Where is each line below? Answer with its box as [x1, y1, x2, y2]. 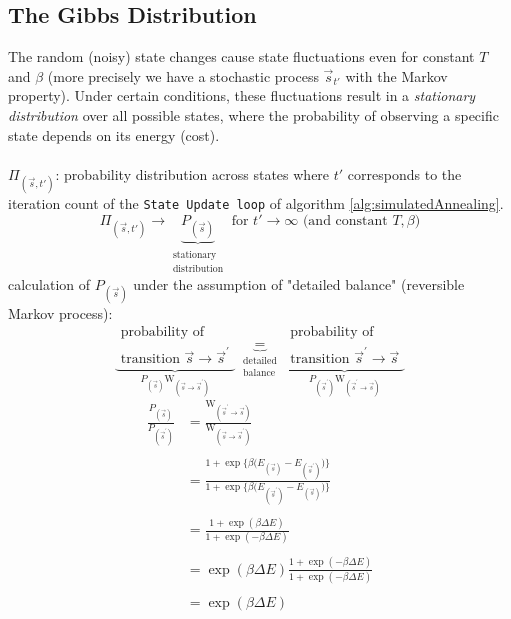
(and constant [302, 213, 388, 228]
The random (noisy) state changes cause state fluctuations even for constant [8, 46, 475, 67]
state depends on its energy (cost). [8, 124, 220, 145]
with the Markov [345, 65, 448, 86]
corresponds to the [347, 163, 462, 184]
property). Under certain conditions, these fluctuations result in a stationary [8, 85, 476, 106]
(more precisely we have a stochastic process [47, 65, 319, 86]
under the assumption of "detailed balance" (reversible [133, 273, 465, 294]
